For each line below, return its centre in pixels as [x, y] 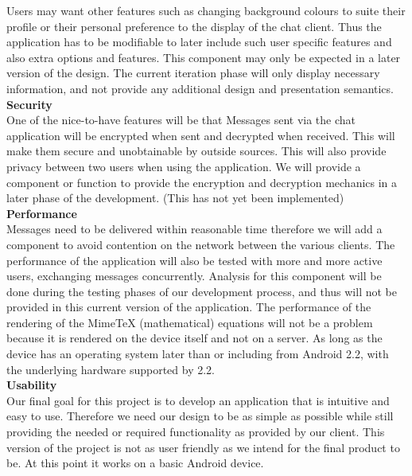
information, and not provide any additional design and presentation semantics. [200, 88]
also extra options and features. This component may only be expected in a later [204, 57]
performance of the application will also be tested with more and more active [194, 260]
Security [29, 104]
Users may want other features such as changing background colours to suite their [206, 10]
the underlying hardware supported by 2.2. [111, 369]
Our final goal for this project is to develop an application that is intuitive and [198, 400]
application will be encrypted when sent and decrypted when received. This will [201, 135]
